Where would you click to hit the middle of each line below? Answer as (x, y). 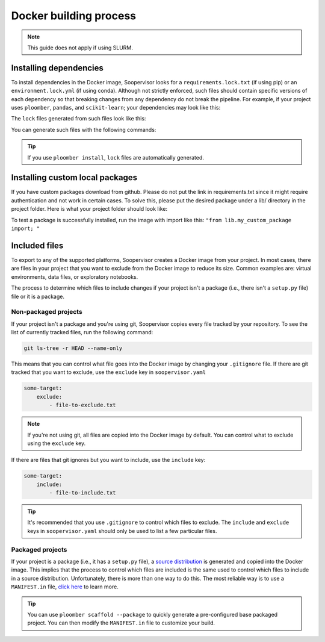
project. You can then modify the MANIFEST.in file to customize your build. (121, 623)
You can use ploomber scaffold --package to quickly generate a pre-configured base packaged (153, 614)
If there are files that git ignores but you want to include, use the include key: (108, 460)
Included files (37, 245)
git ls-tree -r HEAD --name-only (73, 348)
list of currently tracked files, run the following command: (82, 332)
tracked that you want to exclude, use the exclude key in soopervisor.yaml (108, 372)
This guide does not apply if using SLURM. (80, 48)
